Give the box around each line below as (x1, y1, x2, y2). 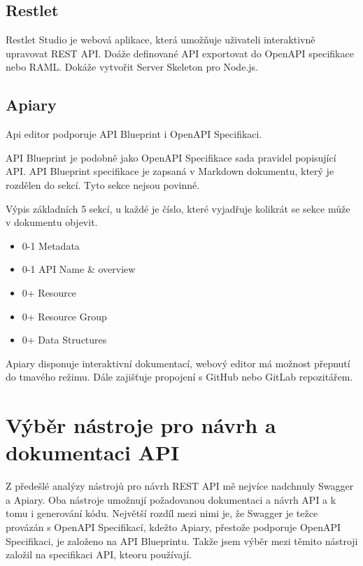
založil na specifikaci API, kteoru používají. (6, 547, 192, 562)
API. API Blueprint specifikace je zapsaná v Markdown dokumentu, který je (6, 164, 334, 178)
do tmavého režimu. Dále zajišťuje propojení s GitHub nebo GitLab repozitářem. (6, 369, 353, 384)
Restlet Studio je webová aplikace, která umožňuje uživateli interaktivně (6, 32, 315, 47)
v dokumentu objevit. (6, 215, 98, 229)
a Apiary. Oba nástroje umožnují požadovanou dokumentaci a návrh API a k (6, 492, 336, 507)
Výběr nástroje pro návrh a (6, 411, 276, 439)
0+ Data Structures (22, 332, 107, 347)
